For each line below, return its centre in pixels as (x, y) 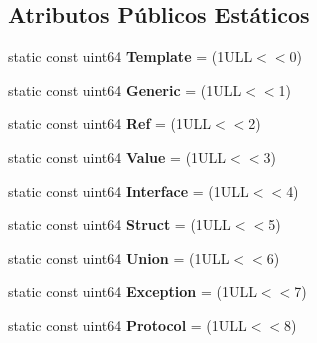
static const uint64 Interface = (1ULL (128, 190)
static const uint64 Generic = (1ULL (125, 89)
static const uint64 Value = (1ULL (117, 156)
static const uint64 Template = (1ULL (130, 56)
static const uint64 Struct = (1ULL (119, 224)
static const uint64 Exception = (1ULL (132, 291)
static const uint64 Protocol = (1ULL (127, 324)
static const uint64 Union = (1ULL (119, 257)
